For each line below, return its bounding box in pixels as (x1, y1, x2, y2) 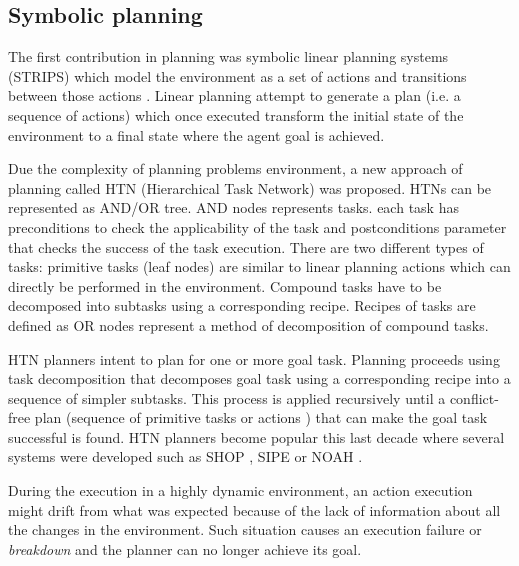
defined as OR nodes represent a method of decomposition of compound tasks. (8, 314, 489, 335)
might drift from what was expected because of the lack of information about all (8, 499, 501, 520)
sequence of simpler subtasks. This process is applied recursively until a (8, 387, 446, 408)
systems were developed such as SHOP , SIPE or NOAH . (8, 446, 363, 467)
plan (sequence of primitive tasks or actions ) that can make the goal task (34, 407, 488, 428)
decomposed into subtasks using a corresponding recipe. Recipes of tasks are (8, 295, 476, 316)
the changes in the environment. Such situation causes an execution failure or (8, 519, 482, 540)
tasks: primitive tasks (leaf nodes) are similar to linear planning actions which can (8, 256, 511, 277)
